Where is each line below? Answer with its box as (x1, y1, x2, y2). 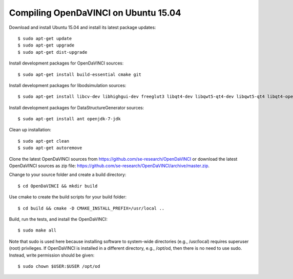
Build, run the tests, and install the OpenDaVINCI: (9, 216, 108, 222)
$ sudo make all (18, 228, 57, 233)
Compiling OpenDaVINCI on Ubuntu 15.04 (9, 7, 182, 18)
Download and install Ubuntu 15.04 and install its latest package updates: (9, 24, 156, 30)
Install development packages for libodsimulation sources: (9, 82, 126, 88)
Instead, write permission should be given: (9, 252, 95, 258)
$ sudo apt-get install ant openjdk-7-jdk (18, 116, 121, 122)
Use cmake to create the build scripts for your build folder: (9, 194, 127, 200)
